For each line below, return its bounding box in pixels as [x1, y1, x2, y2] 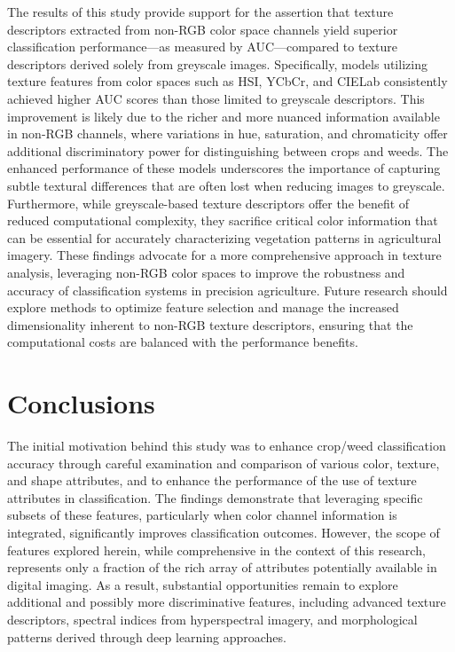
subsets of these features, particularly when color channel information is [7, 506, 397, 524]
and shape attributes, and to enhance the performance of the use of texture [7, 471, 417, 490]
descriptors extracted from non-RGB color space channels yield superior [7, 20, 398, 38]
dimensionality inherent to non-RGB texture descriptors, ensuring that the [7, 315, 413, 334]
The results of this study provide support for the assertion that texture [7, 3, 394, 20]
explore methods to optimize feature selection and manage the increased [7, 298, 399, 317]
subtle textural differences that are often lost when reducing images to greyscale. [7, 176, 445, 194]
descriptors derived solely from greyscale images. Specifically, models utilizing [7, 54, 428, 73]
